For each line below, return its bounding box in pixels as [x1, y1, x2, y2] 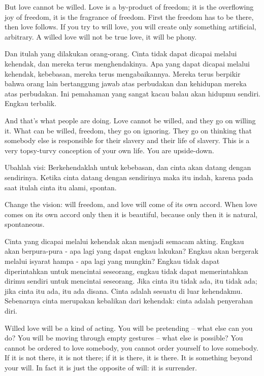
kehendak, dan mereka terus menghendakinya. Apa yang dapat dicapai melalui [5, 58, 250, 69]
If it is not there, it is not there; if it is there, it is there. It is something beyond [5, 352, 252, 363]
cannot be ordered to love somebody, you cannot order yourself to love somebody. [5, 342, 258, 353]
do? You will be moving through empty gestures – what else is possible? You [5, 332, 243, 343]
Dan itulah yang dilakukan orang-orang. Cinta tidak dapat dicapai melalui [5, 48, 237, 59]
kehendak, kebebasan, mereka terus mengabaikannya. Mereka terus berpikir [5, 68, 241, 79]
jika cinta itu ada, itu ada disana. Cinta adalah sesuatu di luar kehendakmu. [5, 285, 243, 296]
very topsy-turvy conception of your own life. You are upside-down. [5, 145, 214, 155]
